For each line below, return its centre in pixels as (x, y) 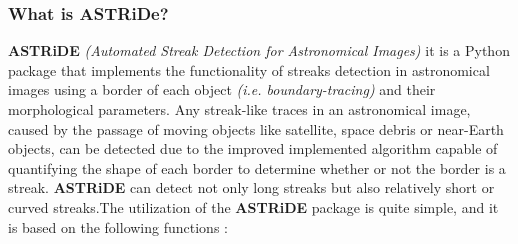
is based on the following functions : (118, 226)
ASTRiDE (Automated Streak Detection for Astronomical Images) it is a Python (259, 50)
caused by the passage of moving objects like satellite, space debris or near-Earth (256, 128)
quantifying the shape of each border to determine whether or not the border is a (257, 167)
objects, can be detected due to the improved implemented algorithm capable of (253, 148)
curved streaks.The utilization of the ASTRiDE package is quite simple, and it (253, 206)
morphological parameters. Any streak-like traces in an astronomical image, (239, 109)
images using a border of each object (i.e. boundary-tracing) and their (222, 89)
